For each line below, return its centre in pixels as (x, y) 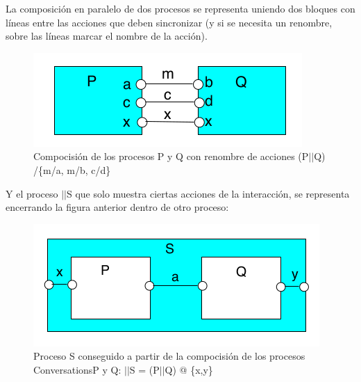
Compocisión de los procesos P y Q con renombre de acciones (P (171, 156)
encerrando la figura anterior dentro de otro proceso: (117, 207)
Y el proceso (32, 193)
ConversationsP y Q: (77, 369)
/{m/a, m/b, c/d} (72, 169)
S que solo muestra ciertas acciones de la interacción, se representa (208, 193)
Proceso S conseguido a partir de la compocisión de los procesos (169, 356)
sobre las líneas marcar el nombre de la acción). (107, 36)
